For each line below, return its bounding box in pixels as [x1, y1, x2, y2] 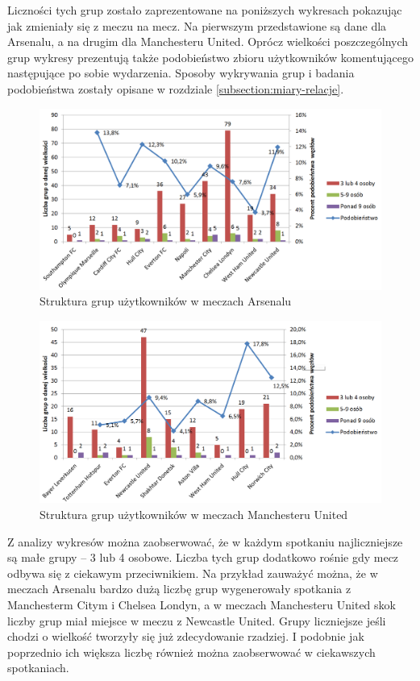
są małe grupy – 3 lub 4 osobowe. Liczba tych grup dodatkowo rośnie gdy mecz [7, 549, 399, 566]
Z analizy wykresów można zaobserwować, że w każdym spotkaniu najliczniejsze [7, 533, 403, 550]
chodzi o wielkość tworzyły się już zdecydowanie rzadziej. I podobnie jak [7, 628, 364, 645]
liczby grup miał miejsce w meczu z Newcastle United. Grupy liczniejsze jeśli [7, 612, 386, 629]
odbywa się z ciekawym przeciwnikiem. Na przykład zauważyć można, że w [7, 564, 378, 581]
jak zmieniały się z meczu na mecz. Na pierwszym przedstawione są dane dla [7, 17, 387, 34]
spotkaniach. [7, 659, 69, 676]
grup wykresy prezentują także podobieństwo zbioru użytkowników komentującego [7, 48, 414, 65]
